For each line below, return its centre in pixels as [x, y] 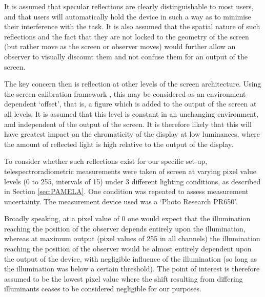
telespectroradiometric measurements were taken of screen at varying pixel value [130, 171]
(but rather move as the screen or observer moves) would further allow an [120, 46]
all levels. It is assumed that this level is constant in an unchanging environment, [131, 113]
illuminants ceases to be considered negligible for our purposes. [103, 289]
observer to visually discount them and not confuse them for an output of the [126, 56]
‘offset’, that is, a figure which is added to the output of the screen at [148, 104]
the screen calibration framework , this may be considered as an [104, 93]
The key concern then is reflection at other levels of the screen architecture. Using [133, 84]
